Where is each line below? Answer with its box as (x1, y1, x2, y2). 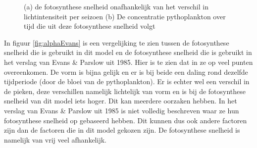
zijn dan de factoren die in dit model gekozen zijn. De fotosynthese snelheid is (4, 125, 240, 135)
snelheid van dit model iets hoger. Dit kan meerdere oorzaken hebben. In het (4, 96, 237, 106)
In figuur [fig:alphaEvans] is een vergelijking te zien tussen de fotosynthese (4, 37, 229, 48)
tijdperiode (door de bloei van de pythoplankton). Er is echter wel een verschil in (4, 76, 250, 87)
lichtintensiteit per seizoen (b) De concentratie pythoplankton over (24, 11, 226, 21)
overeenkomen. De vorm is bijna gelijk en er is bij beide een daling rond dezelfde (4, 66, 248, 77)
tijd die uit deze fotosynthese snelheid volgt (24, 21, 155, 31)
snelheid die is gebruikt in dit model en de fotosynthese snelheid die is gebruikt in (4, 47, 252, 57)
